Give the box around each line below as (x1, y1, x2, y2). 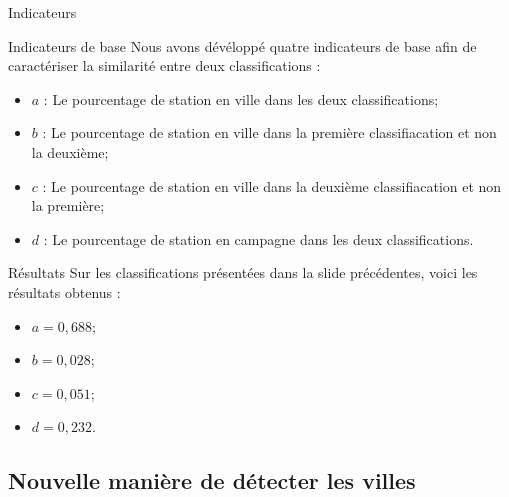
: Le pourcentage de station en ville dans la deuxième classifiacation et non (42, 175, 502, 196)
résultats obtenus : (8, 281, 121, 302)
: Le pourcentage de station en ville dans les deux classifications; (43, 88, 439, 109)
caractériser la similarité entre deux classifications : (8, 55, 321, 76)
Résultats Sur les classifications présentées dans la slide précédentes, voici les (8, 262, 478, 283)
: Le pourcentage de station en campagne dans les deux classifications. (43, 228, 474, 249)
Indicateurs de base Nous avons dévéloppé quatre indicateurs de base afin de (8, 35, 477, 56)
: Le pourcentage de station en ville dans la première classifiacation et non (42, 122, 497, 143)
